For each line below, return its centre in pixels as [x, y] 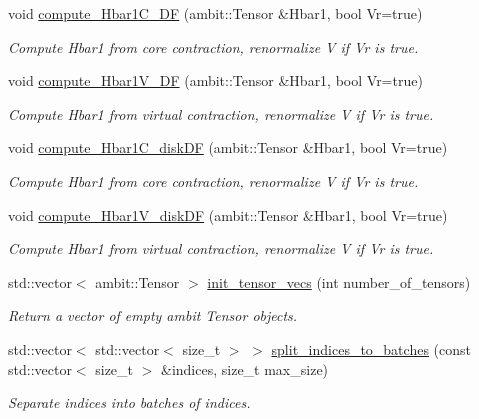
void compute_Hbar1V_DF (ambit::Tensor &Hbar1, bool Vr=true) [215, 80]
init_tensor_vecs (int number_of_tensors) [339, 281]
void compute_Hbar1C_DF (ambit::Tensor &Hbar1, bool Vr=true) [215, 13]
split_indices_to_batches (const [371, 348]
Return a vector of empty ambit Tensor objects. [153, 315]
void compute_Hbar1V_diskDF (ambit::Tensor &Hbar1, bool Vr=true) [228, 214]
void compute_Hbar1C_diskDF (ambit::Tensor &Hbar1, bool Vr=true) [228, 147]
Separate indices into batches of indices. [129, 402]
